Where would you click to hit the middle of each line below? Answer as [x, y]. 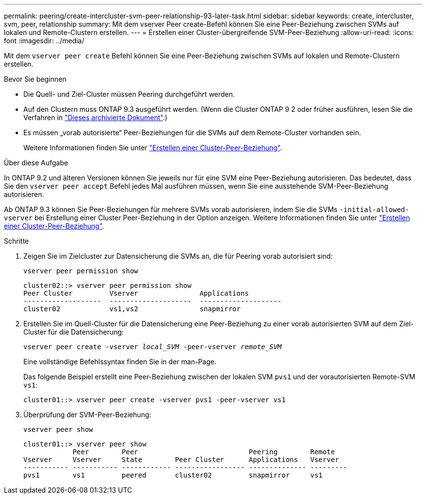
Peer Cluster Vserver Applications [136, 293]
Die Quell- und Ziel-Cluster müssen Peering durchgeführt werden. [129, 94]
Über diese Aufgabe [36, 163]
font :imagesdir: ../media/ [44, 41]
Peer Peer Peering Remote [204, 452]
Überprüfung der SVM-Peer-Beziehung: [87, 415]
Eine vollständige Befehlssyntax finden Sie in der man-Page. [120, 362]
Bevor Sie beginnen [35, 79]
